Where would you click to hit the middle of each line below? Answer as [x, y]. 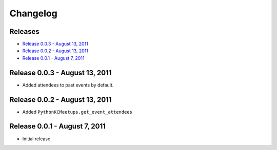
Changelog [33, 13]
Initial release [36, 139]
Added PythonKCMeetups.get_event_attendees [77, 112]
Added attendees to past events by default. [68, 85]
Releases [24, 31]
